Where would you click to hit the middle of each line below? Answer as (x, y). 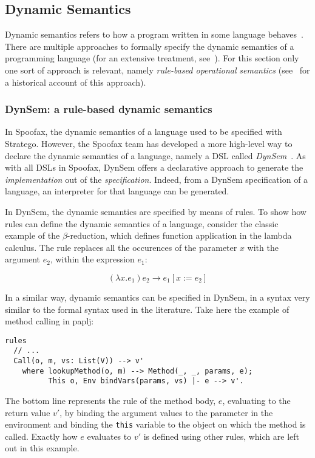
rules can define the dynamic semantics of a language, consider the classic (142, 223)
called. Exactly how (41, 436)
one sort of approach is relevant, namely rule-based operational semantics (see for (157, 70)
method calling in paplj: (49, 321)
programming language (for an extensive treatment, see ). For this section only (152, 58)
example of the (32, 235)
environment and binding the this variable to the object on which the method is (155, 424)
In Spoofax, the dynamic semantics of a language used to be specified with (144, 132)
